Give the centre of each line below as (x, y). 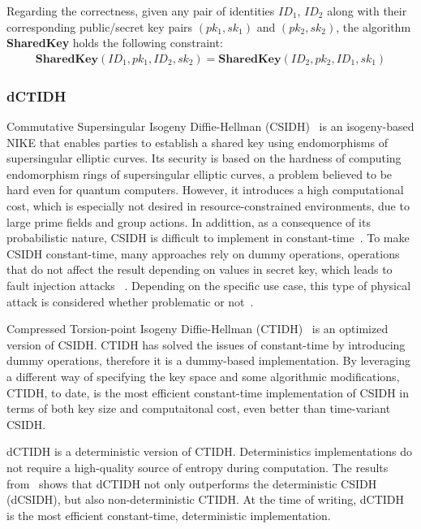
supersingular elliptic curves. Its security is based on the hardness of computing (204, 158)
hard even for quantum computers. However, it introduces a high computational (205, 190)
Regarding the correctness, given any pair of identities (141, 11)
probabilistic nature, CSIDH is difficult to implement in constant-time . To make (208, 238)
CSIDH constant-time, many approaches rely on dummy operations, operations (203, 253)
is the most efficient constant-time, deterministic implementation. (169, 515)
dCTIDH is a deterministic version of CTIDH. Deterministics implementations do (210, 451)
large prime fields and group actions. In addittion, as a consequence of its (189, 221)
